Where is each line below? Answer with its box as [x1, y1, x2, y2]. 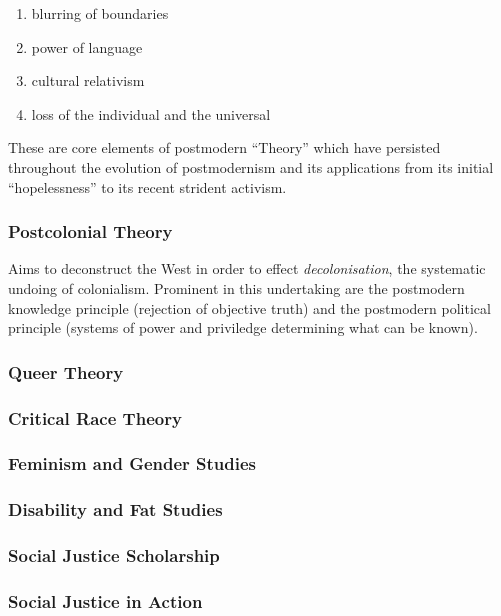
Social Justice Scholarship [8, 543, 220, 568]
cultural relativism [31, 70, 145, 91]
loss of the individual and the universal [31, 103, 271, 124]
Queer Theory [8, 359, 124, 384]
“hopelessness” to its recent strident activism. [8, 176, 287, 197]
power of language [31, 36, 143, 57]
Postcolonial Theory [8, 219, 173, 244]
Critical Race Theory [8, 405, 182, 430]
